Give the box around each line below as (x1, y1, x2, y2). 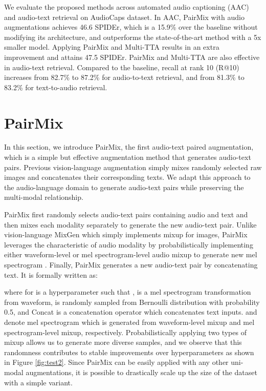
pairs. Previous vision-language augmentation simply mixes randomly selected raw (4, 161, 262, 172)
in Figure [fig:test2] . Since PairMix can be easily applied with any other (4, 357, 229, 367)
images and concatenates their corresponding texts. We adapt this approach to (4, 172, 251, 182)
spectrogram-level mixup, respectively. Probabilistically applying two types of (4, 326, 247, 337)
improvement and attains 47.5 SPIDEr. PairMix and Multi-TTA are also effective (4, 51, 260, 62)
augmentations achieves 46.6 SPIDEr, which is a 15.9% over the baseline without (4, 22, 258, 32)
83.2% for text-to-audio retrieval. (4, 81, 107, 92)
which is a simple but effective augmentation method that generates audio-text (4, 152, 251, 162)
